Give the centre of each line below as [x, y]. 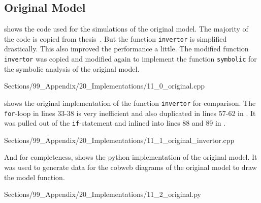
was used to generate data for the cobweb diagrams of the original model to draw [130, 167]
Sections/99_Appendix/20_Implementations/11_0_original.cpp [104, 86]
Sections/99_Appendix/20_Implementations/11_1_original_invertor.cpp [119, 140]
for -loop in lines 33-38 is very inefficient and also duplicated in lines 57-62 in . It [130, 113]
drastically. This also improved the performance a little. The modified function [126, 49]
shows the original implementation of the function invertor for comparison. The [130, 103]
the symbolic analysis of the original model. [72, 68]
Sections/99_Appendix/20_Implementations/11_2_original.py [103, 194]
